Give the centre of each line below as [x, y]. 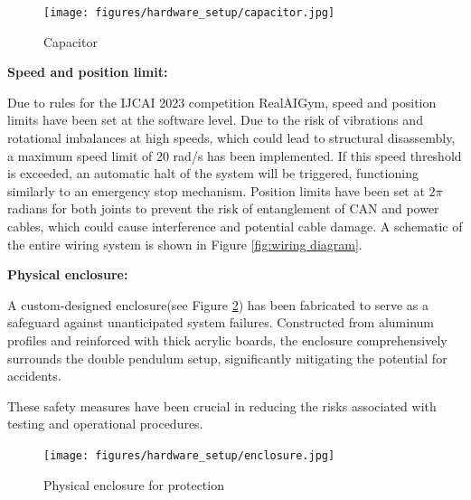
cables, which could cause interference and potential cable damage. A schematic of [235, 226]
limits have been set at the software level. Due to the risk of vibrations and [215, 120]
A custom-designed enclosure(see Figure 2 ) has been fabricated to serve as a [218, 304]
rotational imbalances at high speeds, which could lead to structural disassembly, [231, 138]
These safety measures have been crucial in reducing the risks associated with [222, 406]
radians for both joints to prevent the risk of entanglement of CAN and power [223, 208]
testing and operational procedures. [105, 424]
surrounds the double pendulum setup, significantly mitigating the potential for [227, 358]
